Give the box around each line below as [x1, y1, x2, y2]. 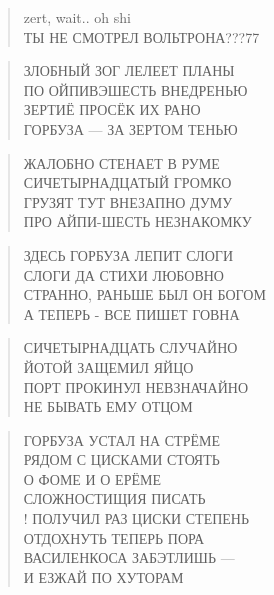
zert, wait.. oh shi [23, 7, 131, 27]
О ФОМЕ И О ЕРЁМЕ [23, 468, 162, 489]
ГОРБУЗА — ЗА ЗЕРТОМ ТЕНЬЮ [23, 118, 238, 139]
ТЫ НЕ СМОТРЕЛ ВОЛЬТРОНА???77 [23, 26, 260, 47]
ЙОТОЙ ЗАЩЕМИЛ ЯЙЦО [23, 356, 194, 377]
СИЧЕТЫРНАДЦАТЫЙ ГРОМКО [23, 172, 232, 193]
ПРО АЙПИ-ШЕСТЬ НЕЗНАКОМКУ [23, 211, 252, 232]
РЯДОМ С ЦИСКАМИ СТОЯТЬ [23, 449, 220, 470]
